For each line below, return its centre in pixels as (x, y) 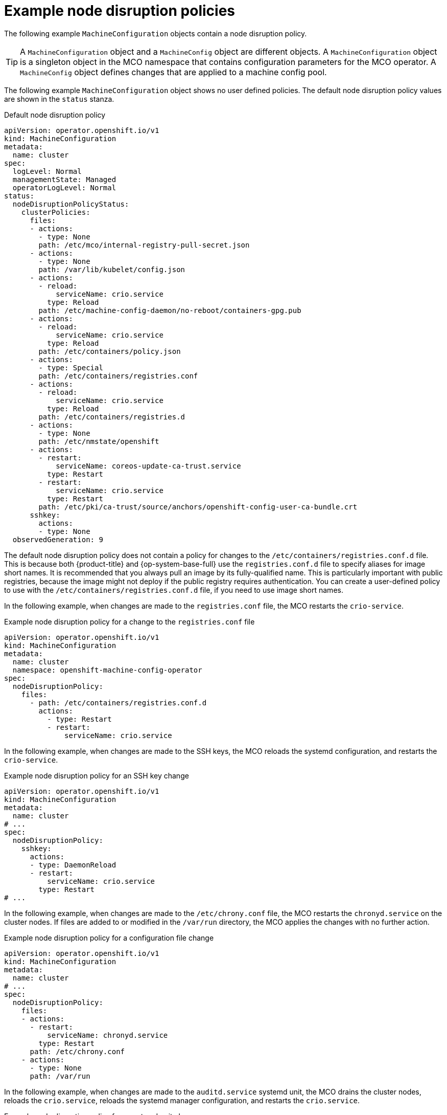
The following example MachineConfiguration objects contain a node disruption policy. (156, 33)
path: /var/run (60, 1076)
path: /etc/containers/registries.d (112, 417)
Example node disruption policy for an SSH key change (97, 775)
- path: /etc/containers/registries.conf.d (118, 703)
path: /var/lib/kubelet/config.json (112, 269)
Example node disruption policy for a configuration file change (109, 938)
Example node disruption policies (120, 11)
